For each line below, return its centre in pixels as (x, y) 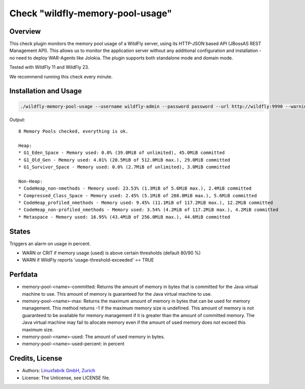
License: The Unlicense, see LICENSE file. (66, 378)
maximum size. (38, 329)
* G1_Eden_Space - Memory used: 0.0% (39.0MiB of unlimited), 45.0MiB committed (122, 153)
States (20, 231)
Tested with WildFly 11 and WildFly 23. (49, 67)
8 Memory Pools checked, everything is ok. (73, 131)
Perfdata (24, 275)
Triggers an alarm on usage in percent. (50, 243)
